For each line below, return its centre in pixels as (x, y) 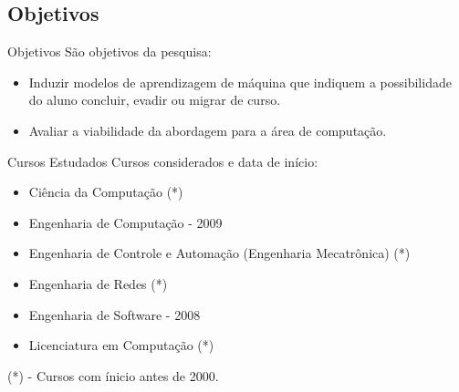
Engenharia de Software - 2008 (115, 314)
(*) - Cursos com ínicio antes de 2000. (113, 375)
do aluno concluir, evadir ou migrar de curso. (155, 100)
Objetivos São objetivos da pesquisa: (110, 52)
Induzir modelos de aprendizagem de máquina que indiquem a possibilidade (240, 82)
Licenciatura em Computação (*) (121, 345)
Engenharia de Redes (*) (98, 283)
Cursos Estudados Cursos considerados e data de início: (163, 161)
